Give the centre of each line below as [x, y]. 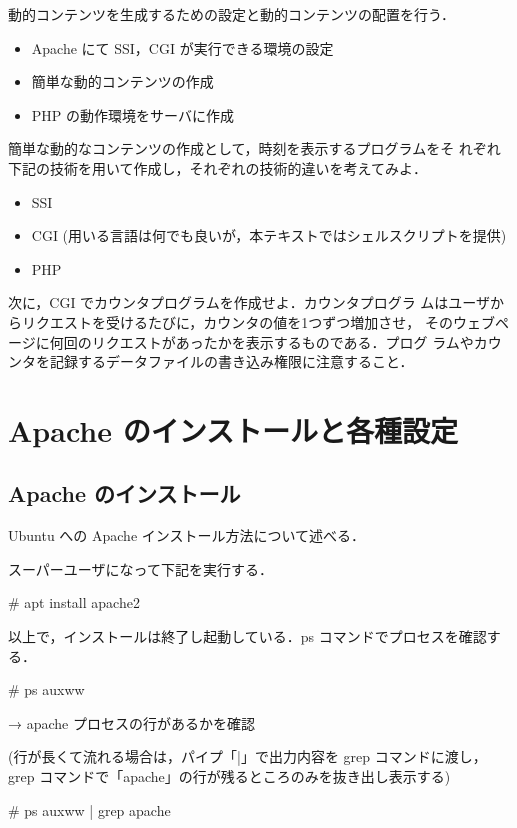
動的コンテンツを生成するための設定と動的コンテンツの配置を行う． [231, 14]
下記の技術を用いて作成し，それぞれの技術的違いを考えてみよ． [217, 167]
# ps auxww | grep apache [89, 809]
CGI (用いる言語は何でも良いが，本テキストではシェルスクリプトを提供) [269, 235]
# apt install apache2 [74, 602]
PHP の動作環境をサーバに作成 [132, 114]
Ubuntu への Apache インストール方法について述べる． [187, 535]
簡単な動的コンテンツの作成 [122, 81]
